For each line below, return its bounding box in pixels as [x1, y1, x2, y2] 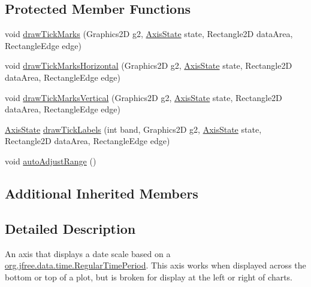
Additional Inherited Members [5, 184, 198, 202]
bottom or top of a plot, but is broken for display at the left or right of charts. [5, 270, 293, 283]
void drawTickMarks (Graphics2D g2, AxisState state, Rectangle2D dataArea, [5, 28, 293, 40]
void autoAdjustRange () [5, 154, 96, 167]
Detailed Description [5, 219, 136, 237]
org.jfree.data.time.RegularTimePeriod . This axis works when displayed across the [5, 259, 306, 271]
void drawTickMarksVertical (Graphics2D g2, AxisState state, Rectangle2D [5, 91, 282, 103]
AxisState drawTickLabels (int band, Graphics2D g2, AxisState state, [5, 123, 262, 135]
